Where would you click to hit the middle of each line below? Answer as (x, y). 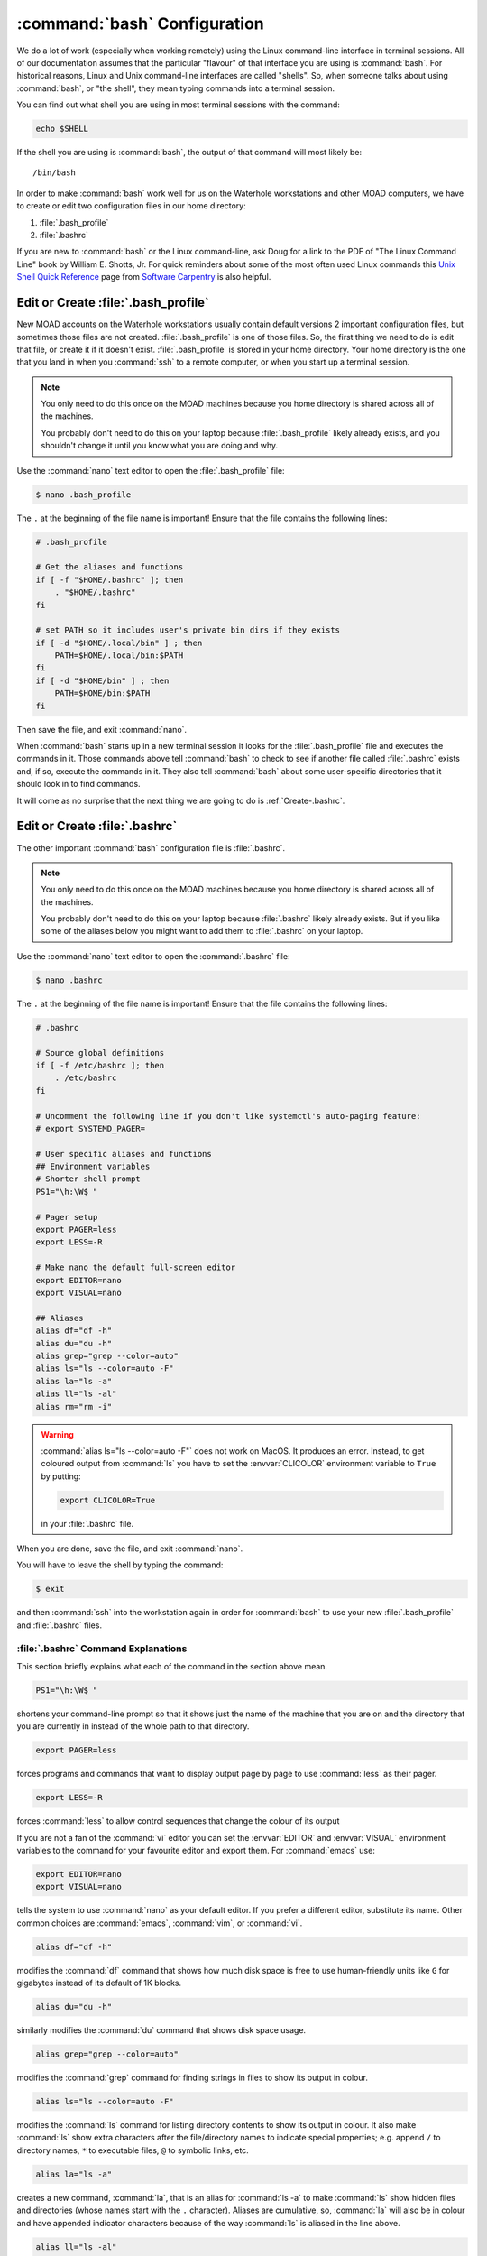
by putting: (61, 1476)
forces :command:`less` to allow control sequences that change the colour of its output (178, 1821)
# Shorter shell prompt (88, 1179)
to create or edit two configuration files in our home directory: (132, 206)
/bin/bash (54, 173)
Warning (57, 1434)
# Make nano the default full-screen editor (136, 1267)
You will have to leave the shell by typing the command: (120, 1565)
